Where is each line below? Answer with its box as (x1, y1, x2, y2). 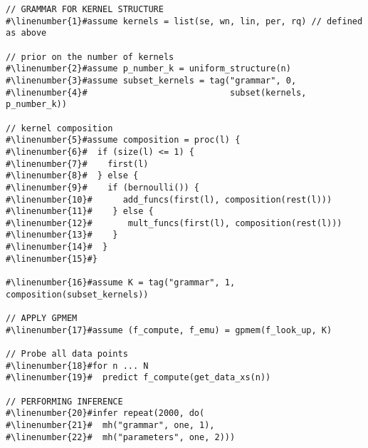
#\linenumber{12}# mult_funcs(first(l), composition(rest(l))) (6, 218, 342, 228)
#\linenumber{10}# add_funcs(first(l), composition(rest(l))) (6, 194, 332, 205)
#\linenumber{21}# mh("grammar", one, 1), (6, 419, 215, 430)
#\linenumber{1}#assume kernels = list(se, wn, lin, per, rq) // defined (6, 16, 363, 26)
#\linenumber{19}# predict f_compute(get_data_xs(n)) (6, 372, 271, 383)
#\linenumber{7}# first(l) (6, 158, 149, 169)
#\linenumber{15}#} (6, 253, 98, 264)
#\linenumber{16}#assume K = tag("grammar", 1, (6, 278, 236, 288)
